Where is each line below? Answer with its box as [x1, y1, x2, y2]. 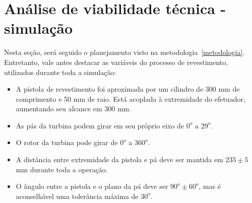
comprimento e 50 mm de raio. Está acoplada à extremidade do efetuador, [16, 93, 245, 104]
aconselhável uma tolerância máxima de [16, 190, 139, 201]
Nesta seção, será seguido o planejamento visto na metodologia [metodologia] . [4, 47, 245, 57]
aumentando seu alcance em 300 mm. [16, 103, 132, 114]
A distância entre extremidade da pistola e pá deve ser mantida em [16, 154, 223, 165]
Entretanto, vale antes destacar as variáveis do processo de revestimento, [4, 56, 228, 67]
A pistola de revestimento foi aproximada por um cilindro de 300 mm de [16, 84, 240, 94]
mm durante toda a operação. [16, 164, 108, 174]
